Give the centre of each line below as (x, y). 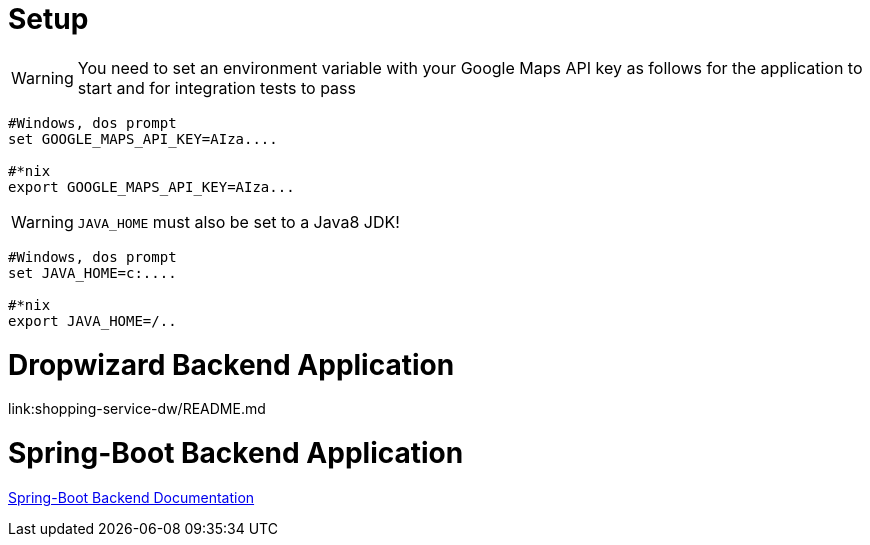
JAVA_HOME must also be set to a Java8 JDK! (238, 221)
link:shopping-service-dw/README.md (137, 409)
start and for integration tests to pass (216, 87)
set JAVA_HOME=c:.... (92, 272)
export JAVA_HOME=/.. (92, 320)
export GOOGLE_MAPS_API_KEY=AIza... (151, 186)
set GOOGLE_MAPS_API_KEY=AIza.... (143, 138)
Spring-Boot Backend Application (236, 453)
